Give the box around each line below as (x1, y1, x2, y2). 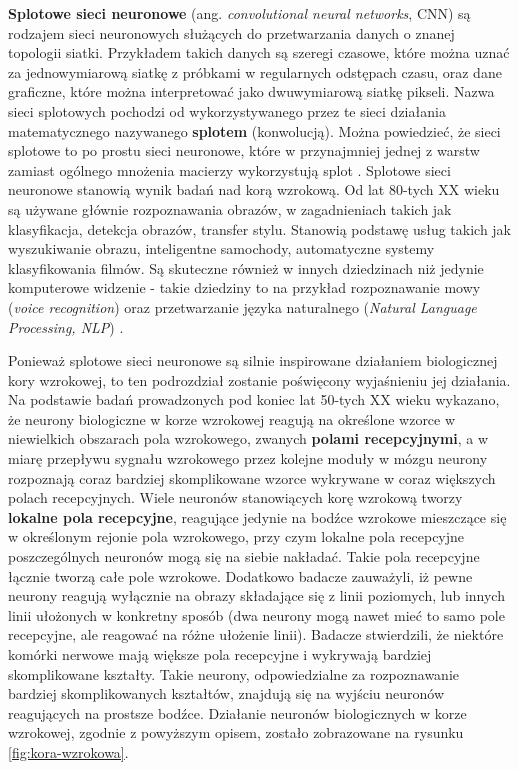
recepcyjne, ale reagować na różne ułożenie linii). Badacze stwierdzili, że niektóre (8, 624, 504, 645)
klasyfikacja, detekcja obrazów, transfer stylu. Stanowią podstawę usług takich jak (8, 218, 512, 239)
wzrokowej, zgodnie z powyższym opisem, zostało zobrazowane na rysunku (8, 722, 464, 743)
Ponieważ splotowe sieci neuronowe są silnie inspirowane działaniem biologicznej (8, 350, 498, 371)
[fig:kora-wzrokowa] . (8, 741, 129, 762)
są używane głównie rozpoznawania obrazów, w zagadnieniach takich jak (8, 198, 452, 219)
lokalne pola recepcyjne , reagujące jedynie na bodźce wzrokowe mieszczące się (8, 506, 507, 527)
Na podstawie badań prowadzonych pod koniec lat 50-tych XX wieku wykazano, (8, 389, 500, 410)
